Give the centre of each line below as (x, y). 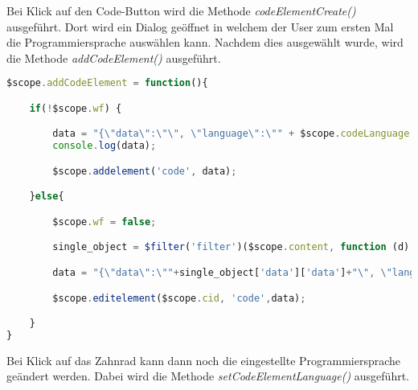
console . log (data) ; (104, 146)
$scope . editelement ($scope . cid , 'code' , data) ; (179, 298)
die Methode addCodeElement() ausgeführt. (114, 57)
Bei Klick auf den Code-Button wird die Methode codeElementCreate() (181, 10)
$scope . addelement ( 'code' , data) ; (145, 171)
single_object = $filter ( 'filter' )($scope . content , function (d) (231, 247)
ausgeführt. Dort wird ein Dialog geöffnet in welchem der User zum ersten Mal (200, 26)
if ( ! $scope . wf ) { (76, 108)
